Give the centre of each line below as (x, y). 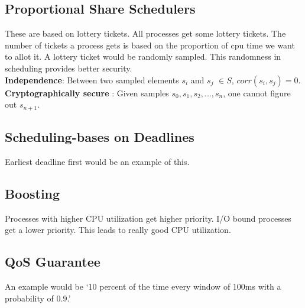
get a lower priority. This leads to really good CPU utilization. (118, 230)
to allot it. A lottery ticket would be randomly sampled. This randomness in (143, 56)
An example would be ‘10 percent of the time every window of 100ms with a (143, 286)
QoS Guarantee (53, 262)
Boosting (33, 193)
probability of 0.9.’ (38, 298)
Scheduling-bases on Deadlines (100, 137)
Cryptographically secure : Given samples (87, 93)
